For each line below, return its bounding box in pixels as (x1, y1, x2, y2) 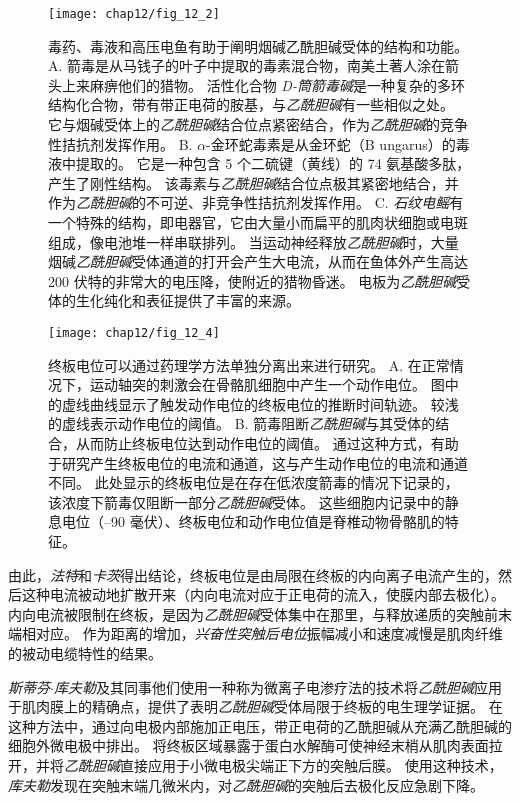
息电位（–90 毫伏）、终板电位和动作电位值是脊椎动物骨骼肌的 (48, 511, 445, 532)
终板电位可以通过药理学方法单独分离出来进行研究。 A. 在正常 (48, 354, 450, 375)
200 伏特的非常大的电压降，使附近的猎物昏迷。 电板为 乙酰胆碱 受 (48, 270, 471, 291)
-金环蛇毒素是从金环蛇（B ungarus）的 (206, 133, 456, 154)
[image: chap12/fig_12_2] (48, 7, 220, 21)
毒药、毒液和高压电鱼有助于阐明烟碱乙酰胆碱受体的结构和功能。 (48, 35, 468, 56)
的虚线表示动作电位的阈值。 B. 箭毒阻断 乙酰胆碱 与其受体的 (48, 413, 436, 434)
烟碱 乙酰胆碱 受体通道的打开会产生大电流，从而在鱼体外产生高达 (48, 251, 468, 272)
